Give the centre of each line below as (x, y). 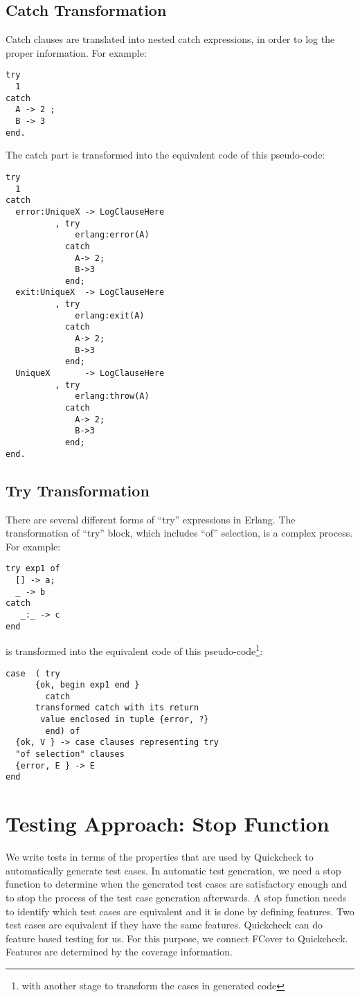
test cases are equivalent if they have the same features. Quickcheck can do (164, 925)
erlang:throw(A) (112, 396)
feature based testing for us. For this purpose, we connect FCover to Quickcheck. (177, 938)
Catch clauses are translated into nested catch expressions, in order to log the (170, 39)
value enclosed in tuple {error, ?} (125, 720)
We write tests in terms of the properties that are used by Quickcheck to (160, 857)
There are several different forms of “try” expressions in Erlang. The (151, 519)
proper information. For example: (76, 52)
